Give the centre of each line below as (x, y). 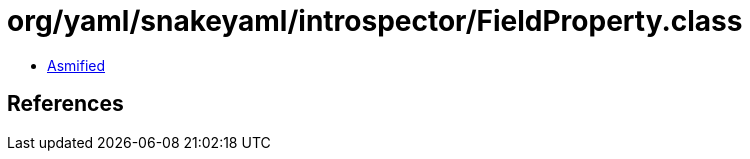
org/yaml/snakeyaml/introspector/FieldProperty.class (375, 21)
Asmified (76, 65)
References (65, 104)
